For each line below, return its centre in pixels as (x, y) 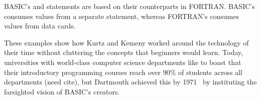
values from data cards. (40, 26)
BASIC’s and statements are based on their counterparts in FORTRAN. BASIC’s (129, 6)
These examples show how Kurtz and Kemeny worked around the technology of (126, 42)
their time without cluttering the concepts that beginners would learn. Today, (123, 52)
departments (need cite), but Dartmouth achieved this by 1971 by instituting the (130, 82)
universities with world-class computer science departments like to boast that (123, 62)
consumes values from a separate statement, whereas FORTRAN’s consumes (121, 16)
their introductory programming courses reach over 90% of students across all (123, 72)
